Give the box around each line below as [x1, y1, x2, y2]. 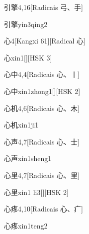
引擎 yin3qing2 [4, 18, 48, 29]
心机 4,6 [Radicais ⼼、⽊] [4, 102, 80, 113]
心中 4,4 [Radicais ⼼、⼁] [4, 69, 80, 79]
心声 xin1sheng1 [4, 153, 52, 163]
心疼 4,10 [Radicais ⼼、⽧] [4, 203, 83, 214]
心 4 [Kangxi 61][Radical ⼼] [4, 35, 86, 46]
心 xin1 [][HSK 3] [4, 52, 52, 62]
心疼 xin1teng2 [4, 220, 48, 230]
